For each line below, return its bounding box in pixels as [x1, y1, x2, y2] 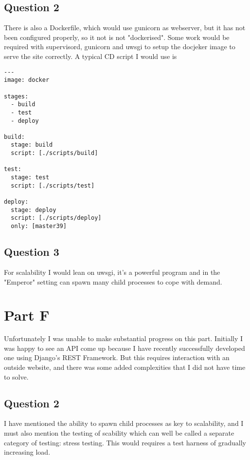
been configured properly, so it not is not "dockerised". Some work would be [4, 32, 230, 42]
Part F [4, 305, 50, 325]
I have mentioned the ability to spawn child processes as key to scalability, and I [4, 418, 244, 428]
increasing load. [4, 447, 51, 457]
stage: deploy [11, 206, 56, 213]
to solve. [4, 371, 29, 382]
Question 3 [4, 244, 59, 259]
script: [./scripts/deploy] [11, 214, 102, 222]
